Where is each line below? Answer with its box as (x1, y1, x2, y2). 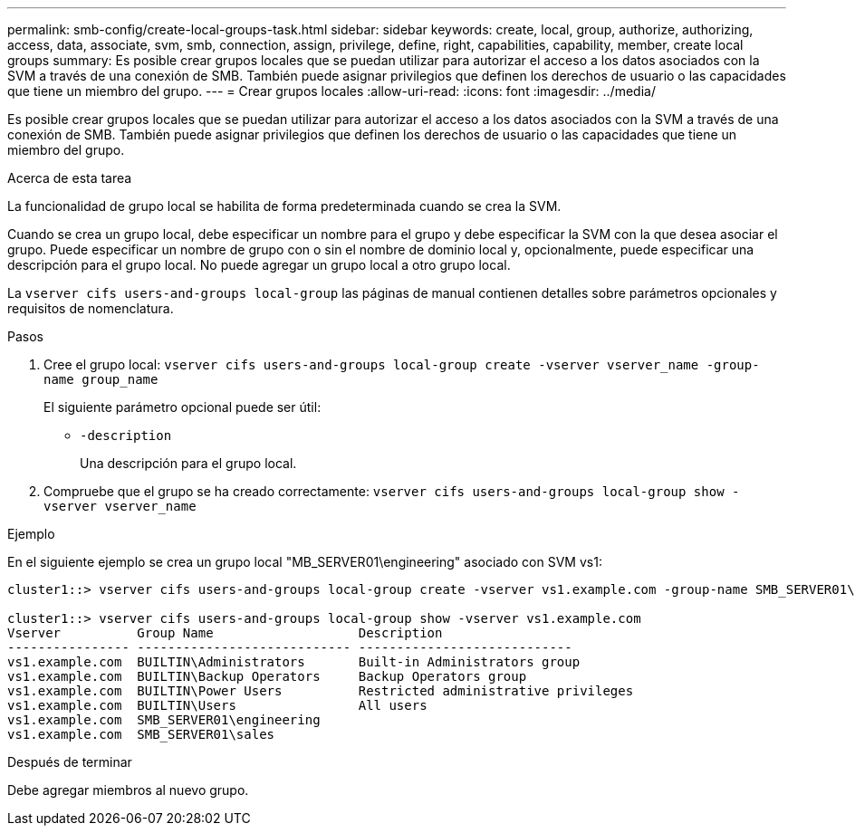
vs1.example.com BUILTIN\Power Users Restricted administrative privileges (7, 684, 634, 698)
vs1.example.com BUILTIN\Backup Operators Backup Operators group (7, 669, 527, 684)
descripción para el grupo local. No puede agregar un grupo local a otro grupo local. (7, 257, 511, 273)
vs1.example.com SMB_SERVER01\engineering (7, 713, 321, 727)
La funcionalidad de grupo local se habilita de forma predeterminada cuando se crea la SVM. (7, 198, 562, 214)
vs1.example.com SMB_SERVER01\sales (7, 727, 275, 742)
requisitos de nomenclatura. (7, 301, 174, 316)
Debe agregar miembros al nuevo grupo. (7, 782, 249, 798)
